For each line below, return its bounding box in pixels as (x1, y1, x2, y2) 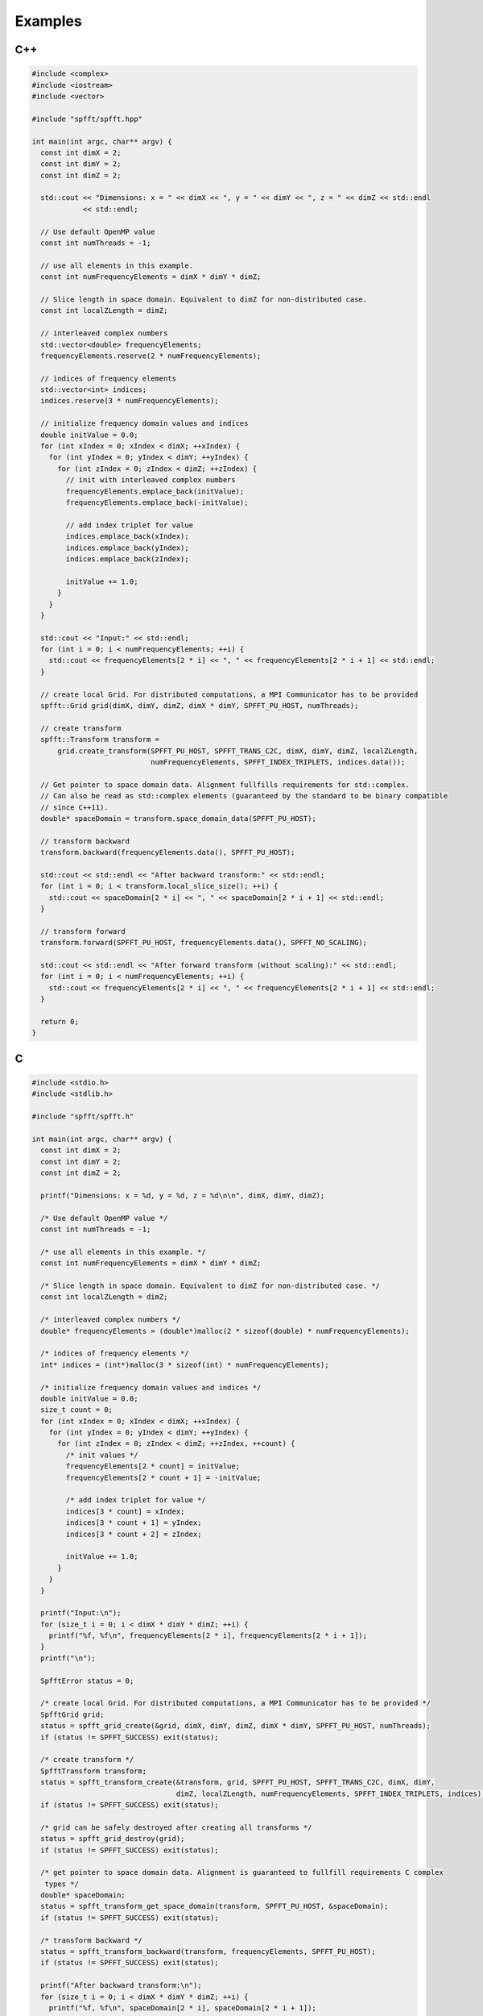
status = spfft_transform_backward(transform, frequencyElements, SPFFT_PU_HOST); (40, 1947, 376, 1956)
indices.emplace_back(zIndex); (65, 554, 189, 564)
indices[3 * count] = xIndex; (65, 1506, 185, 1516)
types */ (44, 1879, 80, 1889)
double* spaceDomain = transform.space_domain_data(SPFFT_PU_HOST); (40, 814, 317, 823)
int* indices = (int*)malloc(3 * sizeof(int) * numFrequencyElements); (40, 1360, 329, 1369)
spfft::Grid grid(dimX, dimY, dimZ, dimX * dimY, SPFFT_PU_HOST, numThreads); (40, 702, 359, 710)
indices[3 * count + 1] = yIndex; (65, 1518, 202, 1527)
